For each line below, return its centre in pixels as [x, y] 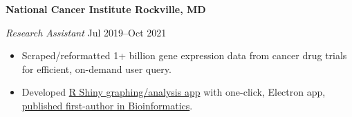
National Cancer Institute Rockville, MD [106, 9]
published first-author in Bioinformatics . [107, 105]
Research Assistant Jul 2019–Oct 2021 [86, 32]
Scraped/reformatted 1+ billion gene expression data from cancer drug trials [184, 55]
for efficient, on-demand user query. [96, 68]
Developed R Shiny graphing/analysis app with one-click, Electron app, [174, 92]
